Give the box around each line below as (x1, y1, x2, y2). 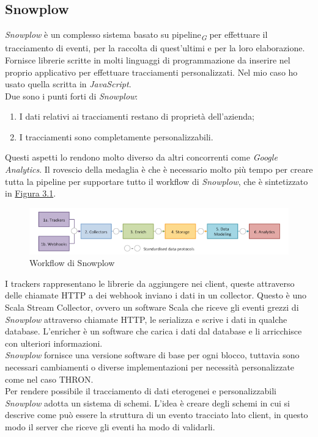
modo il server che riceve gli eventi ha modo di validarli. (5, 420, 215, 433)
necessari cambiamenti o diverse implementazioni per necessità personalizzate (5, 361, 295, 374)
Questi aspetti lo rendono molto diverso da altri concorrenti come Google (5, 151, 278, 164)
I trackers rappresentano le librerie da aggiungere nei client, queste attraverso (5, 276, 295, 289)
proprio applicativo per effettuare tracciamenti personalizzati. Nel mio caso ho (5, 65, 298, 78)
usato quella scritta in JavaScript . (5, 78, 131, 90)
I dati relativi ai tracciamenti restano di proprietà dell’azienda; (19, 110, 254, 123)
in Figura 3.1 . (5, 187, 56, 200)
